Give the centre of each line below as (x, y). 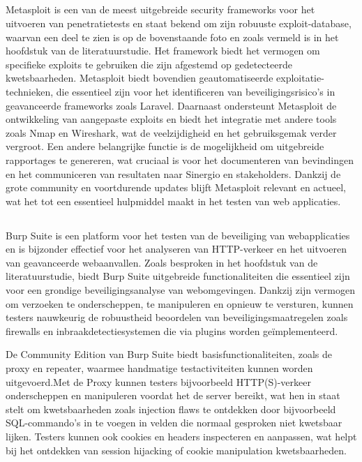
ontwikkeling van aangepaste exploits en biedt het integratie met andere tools (171, 119)
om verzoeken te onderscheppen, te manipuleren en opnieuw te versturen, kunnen (180, 303)
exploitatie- (300, 78)
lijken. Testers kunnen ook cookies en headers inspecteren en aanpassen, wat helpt (181, 436)
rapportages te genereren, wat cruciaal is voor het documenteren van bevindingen (180, 159)
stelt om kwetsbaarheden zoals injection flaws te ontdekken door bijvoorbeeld (171, 409)
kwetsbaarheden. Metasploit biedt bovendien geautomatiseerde (139, 78)
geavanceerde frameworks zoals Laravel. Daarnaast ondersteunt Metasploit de (171, 105)
